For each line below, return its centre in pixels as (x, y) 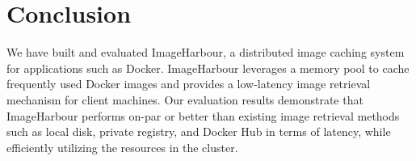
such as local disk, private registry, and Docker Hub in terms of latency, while (199, 131)
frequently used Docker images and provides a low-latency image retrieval (189, 84)
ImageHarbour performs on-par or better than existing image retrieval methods (203, 115)
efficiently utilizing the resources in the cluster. (122, 147)
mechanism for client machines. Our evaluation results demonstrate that (185, 99)
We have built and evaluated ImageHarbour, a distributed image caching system (206, 52)
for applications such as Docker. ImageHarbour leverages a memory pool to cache (208, 68)
